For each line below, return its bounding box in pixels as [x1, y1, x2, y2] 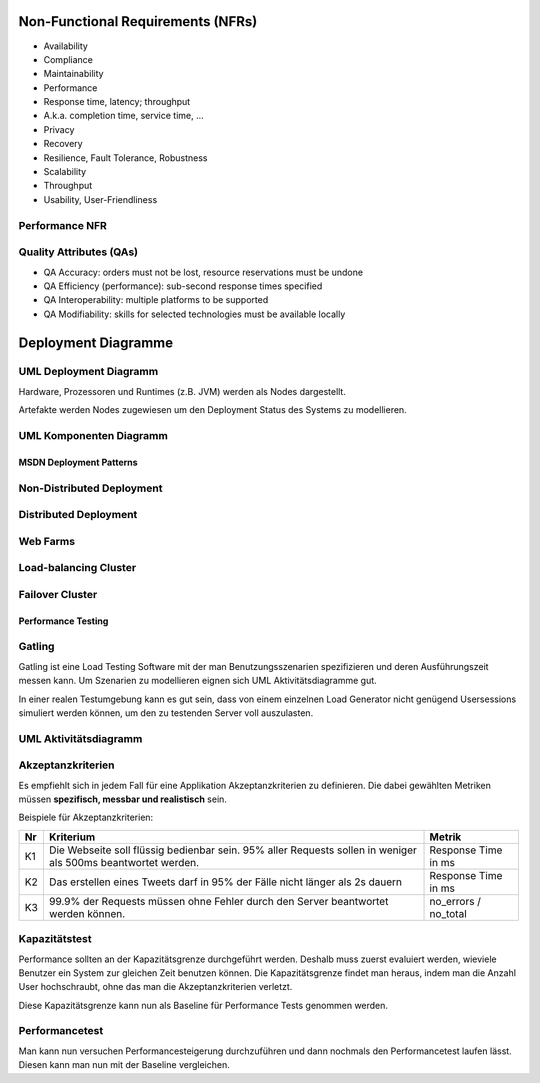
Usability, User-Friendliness [43, 193, 158, 205]
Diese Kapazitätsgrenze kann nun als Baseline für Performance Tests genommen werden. [18, 999, 389, 1011]
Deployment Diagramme [18, 334, 174, 351]
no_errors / [429, 894, 482, 908]
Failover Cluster [18, 587, 98, 601]
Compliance [43, 53, 94, 65]
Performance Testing [18, 615, 109, 627]
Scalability [43, 166, 87, 178]
